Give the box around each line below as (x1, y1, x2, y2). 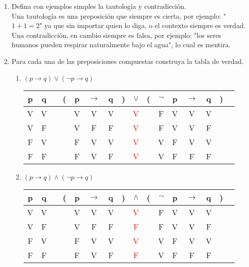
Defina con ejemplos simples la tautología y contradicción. (11, 1, 186, 11)
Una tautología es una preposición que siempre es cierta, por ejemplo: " (11, 10, 226, 21)
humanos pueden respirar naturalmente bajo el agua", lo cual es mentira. (11, 39, 231, 50)
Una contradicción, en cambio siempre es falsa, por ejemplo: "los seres (11, 30, 221, 40)
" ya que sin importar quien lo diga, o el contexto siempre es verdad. (39, 20, 246, 30)
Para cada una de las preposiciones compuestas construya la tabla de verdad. (11, 56, 244, 66)
